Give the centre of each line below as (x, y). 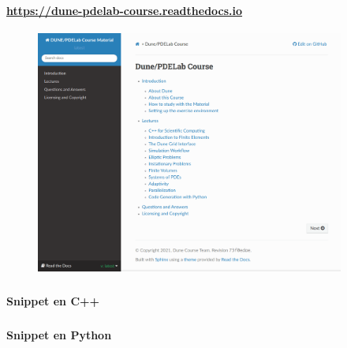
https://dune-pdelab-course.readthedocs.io (125, 10)
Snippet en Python (59, 334)
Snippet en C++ (53, 301)
